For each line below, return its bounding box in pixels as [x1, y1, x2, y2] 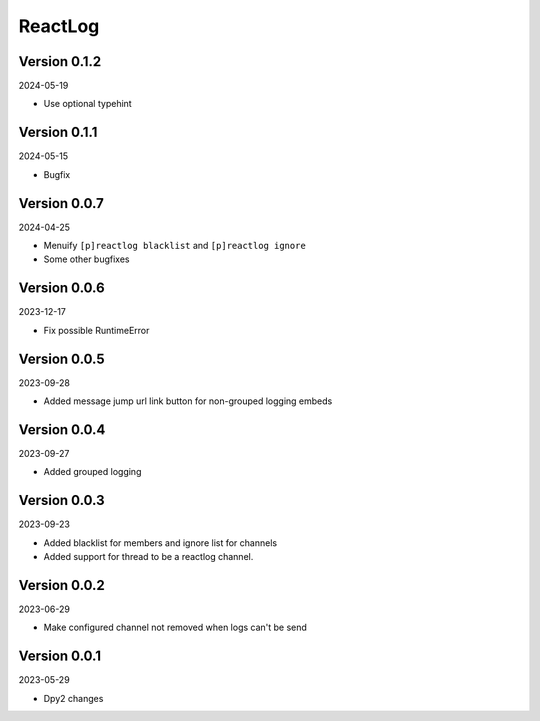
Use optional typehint [43, 98, 132, 110]
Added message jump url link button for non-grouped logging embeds [43, 395, 333, 407]
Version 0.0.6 [18, 280, 105, 297]
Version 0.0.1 [18, 648, 102, 665]
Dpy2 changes [43, 692, 104, 704]
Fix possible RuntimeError [43, 324, 150, 336]
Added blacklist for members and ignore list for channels [43, 536, 278, 549]
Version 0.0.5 [18, 350, 105, 367]
